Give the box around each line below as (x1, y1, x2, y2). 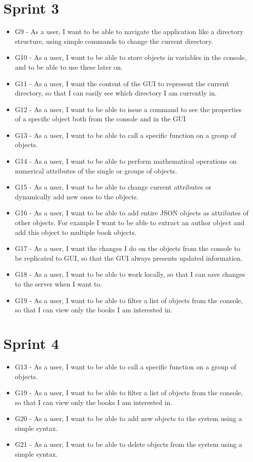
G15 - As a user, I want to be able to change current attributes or (15, 182, 212, 192)
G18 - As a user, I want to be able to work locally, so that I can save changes (15, 269, 245, 279)
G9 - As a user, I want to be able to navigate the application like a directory (15, 26, 244, 37)
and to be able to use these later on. (15, 61, 123, 72)
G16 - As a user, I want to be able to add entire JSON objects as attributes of (15, 208, 249, 218)
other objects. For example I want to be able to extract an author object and (15, 217, 245, 228)
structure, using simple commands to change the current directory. (15, 36, 214, 46)
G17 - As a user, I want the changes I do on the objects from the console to (15, 243, 240, 253)
